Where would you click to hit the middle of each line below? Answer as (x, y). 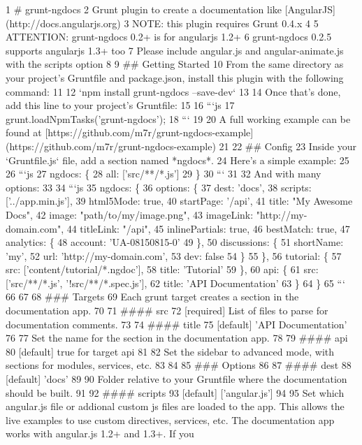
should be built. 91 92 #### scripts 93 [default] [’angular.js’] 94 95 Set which (175, 392)
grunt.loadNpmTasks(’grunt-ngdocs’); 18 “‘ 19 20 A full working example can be (178, 118)
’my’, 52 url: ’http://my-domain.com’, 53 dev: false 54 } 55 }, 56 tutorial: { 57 (174, 255)
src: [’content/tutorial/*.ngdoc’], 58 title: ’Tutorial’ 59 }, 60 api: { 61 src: (162, 269)
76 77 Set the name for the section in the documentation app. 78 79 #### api (177, 338)
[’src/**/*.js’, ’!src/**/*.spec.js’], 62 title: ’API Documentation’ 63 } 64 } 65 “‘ (175, 283)
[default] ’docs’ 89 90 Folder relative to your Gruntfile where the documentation (176, 379)
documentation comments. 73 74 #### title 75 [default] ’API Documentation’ (176, 324)
